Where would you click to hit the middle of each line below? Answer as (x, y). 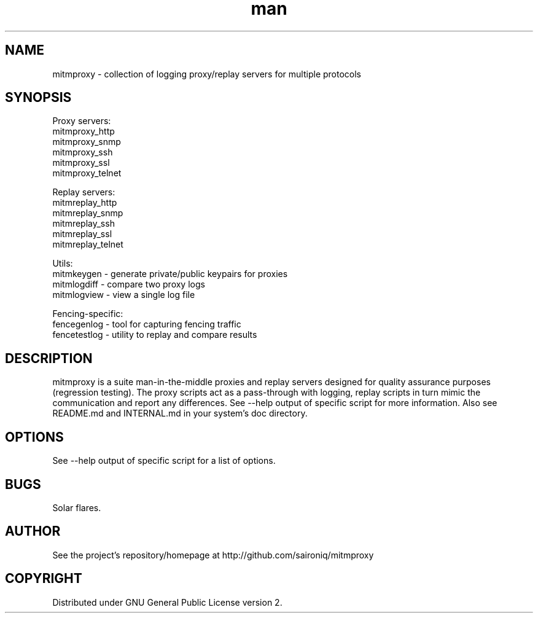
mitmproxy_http (84, 131)
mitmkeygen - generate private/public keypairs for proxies (170, 274)
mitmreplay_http (85, 203)
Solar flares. (77, 507)
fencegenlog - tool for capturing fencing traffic (147, 324)
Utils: (63, 264)
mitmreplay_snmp (88, 213)
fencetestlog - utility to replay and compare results (155, 335)
